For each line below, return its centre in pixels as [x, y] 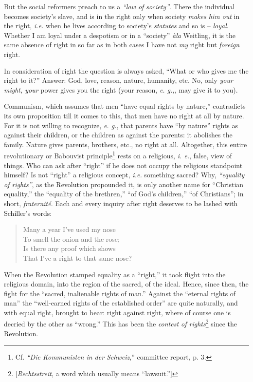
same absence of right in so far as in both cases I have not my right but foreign [122, 45]
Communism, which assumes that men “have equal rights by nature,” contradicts [125, 106]
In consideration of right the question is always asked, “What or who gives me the [126, 70]
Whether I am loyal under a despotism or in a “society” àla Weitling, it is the [120, 35]
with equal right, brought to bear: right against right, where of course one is [117, 312]
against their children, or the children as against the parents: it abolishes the [118, 135]
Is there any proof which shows [69, 248]
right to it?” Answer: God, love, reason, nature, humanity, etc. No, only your [118, 80]
